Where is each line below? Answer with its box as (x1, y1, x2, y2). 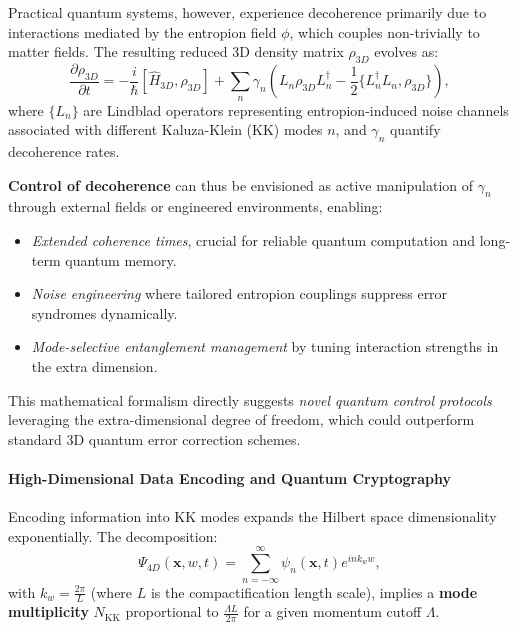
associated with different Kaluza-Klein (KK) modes (8, 119, 323, 140)
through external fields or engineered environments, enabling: (8, 196, 383, 217)
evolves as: (374, 41, 439, 62)
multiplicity (8, 601, 89, 622)
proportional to (125, 601, 219, 622)
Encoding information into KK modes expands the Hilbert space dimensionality (8, 506, 497, 527)
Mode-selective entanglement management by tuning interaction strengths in (31, 336, 499, 357)
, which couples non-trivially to (289, 21, 480, 42)
